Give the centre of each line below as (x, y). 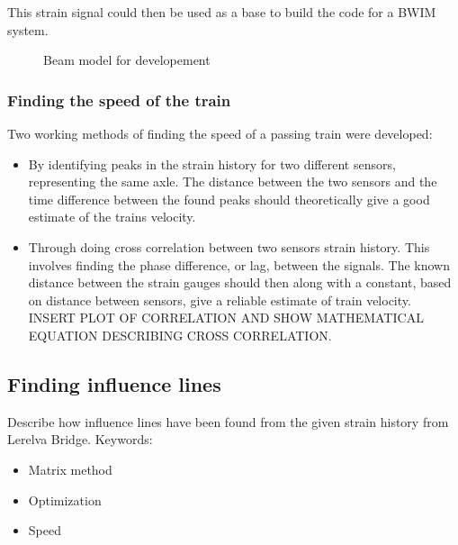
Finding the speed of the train (119, 100)
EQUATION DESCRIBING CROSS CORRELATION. (180, 335)
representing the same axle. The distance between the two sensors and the (233, 182)
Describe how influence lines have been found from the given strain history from (228, 421)
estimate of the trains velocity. (112, 217)
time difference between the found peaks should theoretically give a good (229, 199)
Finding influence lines (114, 383)
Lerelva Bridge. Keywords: (80, 439)
